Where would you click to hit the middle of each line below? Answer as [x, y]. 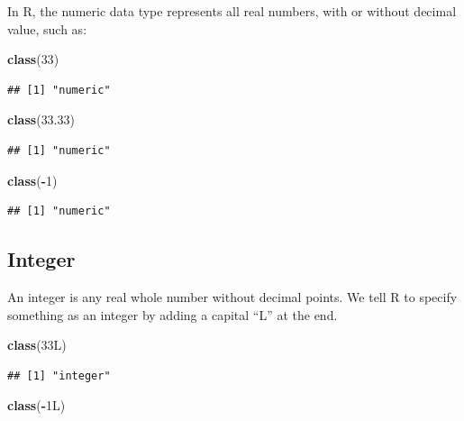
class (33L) [37, 345]
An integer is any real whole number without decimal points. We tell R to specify [232, 296]
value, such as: [47, 28]
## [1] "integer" [59, 375]
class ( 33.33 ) [41, 119]
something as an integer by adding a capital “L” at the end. [173, 314]
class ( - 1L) [36, 405]
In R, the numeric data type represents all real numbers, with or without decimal [232, 11]
